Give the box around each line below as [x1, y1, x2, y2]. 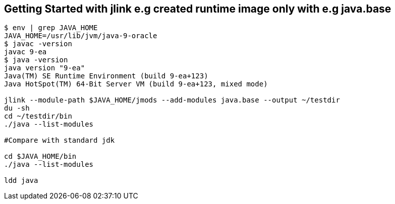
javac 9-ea [4, 48, 47, 56]
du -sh [4, 104, 30, 113]
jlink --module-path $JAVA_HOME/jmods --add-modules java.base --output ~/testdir [4, 96, 340, 105]
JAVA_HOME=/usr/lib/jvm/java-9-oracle [4, 32, 157, 40]
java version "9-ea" [4, 64, 85, 72]
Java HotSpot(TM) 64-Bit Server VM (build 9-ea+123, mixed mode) [4, 80, 268, 88]
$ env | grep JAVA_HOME [4, 24, 98, 32]
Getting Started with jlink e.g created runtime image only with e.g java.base [4, 3, 391, 15]
